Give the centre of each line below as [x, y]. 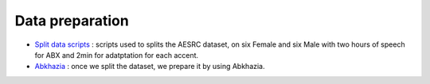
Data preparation [72, 21]
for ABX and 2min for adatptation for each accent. [117, 55]
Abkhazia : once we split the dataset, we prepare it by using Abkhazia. [150, 67]
